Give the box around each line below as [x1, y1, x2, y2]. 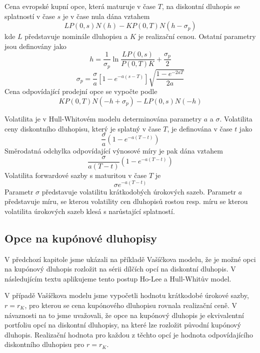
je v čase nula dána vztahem [62, 10, 150, 21]
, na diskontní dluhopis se [161, 1, 240, 11]
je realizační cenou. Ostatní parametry [138, 31, 256, 41]
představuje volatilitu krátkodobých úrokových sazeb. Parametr [41, 186, 236, 196]
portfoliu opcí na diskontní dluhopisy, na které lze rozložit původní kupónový [4, 319, 241, 330]
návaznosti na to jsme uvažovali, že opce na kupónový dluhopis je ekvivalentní [4, 309, 244, 320]
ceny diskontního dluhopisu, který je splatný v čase [4, 123, 161, 133]
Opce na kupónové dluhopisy [4, 230, 157, 245]
